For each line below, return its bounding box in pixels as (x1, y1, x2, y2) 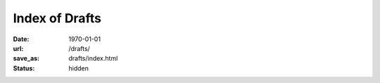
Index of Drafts (13, 10, 102, 26)
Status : (13, 63, 35, 73)
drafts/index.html (68, 54, 118, 63)
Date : (13, 35, 30, 43)
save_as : (13, 54, 40, 63)
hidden (68, 63, 89, 73)
